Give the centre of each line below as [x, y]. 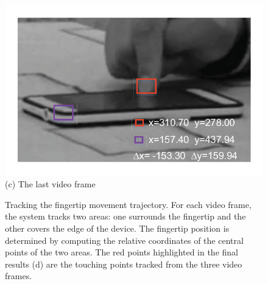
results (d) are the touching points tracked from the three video [124, 264]
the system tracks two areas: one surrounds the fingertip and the [125, 216]
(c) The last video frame [50, 184]
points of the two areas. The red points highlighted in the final [122, 252]
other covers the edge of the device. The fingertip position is [117, 228]
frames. [19, 276]
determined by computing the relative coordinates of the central [124, 240]
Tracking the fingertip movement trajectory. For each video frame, [128, 204]
